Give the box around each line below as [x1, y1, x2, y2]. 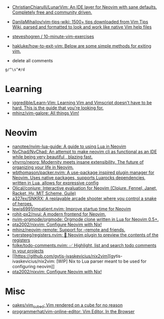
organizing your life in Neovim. [12, 164, 74, 170]
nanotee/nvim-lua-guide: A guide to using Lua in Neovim [12, 143, 126, 149]
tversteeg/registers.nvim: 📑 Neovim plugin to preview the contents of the [12, 232, 159, 238]
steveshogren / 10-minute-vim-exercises [12, 34, 94, 39]
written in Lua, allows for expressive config [12, 180, 99, 186]
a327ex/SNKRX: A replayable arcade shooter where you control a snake [12, 196, 157, 201]
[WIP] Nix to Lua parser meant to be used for [56, 258, 147, 264]
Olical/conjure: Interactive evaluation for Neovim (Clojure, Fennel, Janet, [12, 185, 157, 191]
